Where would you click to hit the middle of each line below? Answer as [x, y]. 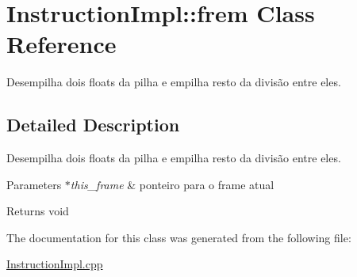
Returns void [38, 211]
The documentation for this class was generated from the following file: [179, 237]
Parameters [34, 184]
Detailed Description [93, 125]
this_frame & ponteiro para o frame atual [172, 184]
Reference [61, 44]
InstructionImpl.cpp [55, 264]
